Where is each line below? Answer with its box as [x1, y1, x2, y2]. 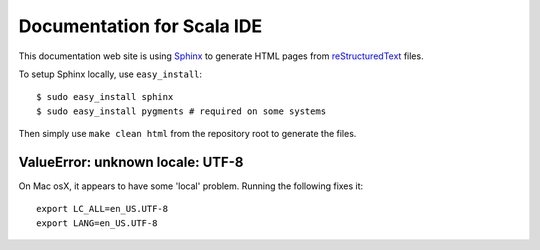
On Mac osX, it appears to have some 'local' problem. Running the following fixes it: [18, 180, 364, 192]
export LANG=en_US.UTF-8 [36, 217, 158, 229]
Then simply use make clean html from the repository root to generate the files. [18, 128, 357, 140]
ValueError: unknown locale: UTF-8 [18, 153, 244, 170]
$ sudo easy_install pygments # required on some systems [36, 105, 327, 117]
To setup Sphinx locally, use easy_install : [18, 68, 203, 80]
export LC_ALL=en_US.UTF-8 [36, 203, 169, 215]
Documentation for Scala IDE [18, 15, 263, 37]
